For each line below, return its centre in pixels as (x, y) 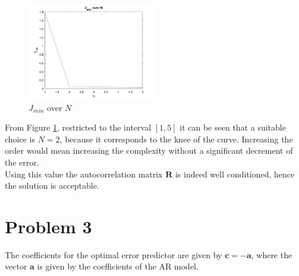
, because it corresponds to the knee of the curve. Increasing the (176, 139)
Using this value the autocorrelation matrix (84, 174)
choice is (20, 139)
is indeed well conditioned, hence (235, 174)
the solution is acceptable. (52, 185)
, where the (272, 254)
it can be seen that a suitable (233, 127)
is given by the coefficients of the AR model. (118, 266)
